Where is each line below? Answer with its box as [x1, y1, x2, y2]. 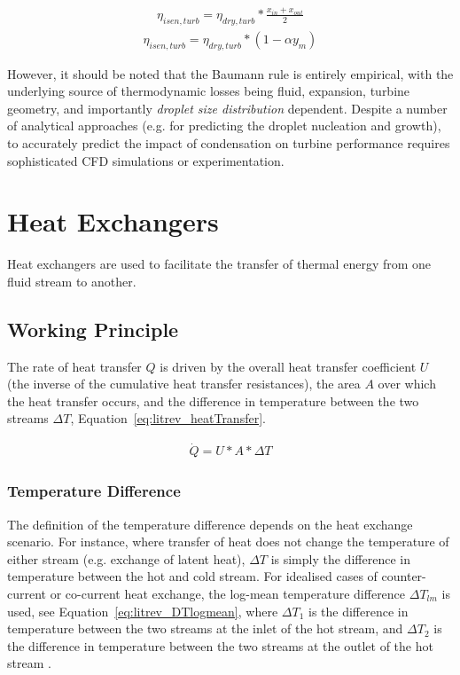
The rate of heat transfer [7, 357, 142, 375]
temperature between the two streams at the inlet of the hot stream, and [7, 619, 403, 638]
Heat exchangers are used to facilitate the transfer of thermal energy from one [7, 255, 432, 273]
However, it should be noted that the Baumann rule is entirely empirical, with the [7, 64, 454, 82]
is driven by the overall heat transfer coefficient [160, 357, 417, 375]
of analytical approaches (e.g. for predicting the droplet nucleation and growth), [7, 116, 441, 135]
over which [378, 374, 436, 393]
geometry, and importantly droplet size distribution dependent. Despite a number [7, 98, 448, 117]
